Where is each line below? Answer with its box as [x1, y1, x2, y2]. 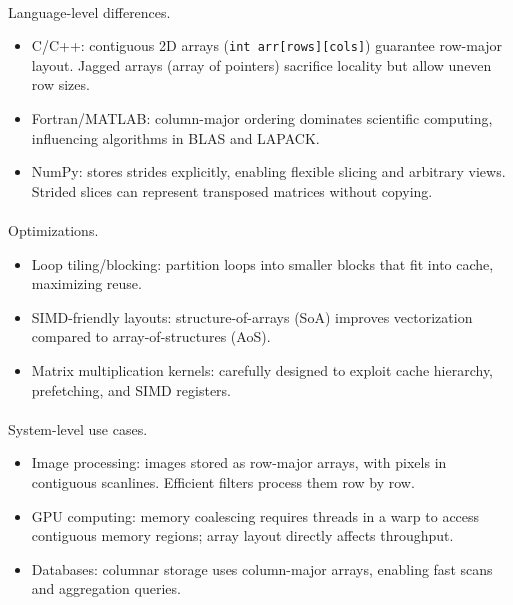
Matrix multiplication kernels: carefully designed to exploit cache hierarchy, [31, 359, 494, 380]
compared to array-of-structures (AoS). [31, 326, 271, 347]
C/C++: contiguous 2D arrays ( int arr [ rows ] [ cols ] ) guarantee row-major [31, 35, 503, 56]
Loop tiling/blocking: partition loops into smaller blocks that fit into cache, [31, 253, 494, 274]
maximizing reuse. [31, 273, 142, 294]
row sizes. [31, 74, 90, 95]
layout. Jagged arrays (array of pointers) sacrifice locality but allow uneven [31, 54, 492, 75]
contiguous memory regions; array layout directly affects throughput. [31, 525, 454, 546]
